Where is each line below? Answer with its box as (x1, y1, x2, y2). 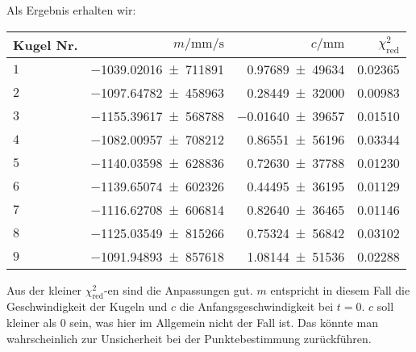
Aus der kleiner (6, 281, 82, 298)
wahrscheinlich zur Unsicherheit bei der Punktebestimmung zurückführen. (6, 329, 372, 346)
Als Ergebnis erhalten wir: (6, 2, 136, 18)
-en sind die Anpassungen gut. (103, 281, 253, 298)
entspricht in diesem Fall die (270, 281, 410, 298)
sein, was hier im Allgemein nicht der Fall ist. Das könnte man (69, 313, 378, 330)
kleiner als (6, 313, 56, 330)
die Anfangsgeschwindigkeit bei (179, 298, 334, 315)
